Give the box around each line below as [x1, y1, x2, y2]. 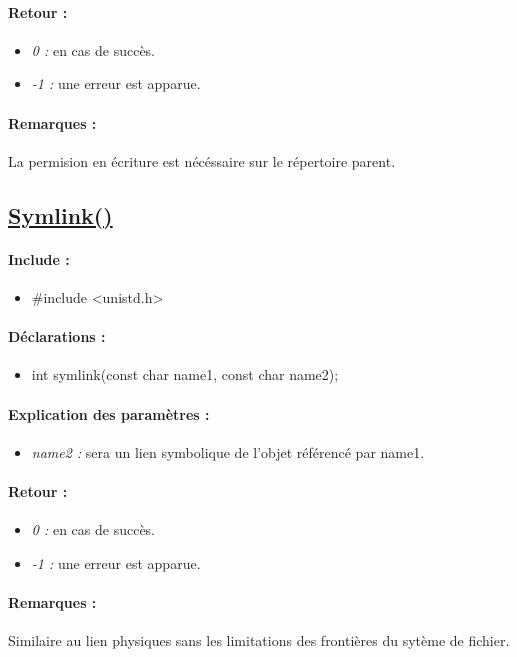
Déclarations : [8, 326, 106, 347]
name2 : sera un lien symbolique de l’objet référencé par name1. [31, 441, 425, 462]
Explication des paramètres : [8, 403, 210, 424]
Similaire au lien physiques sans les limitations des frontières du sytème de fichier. [8, 630, 510, 651]
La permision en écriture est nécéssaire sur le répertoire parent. [8, 150, 396, 171]
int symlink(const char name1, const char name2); [31, 364, 339, 385]
